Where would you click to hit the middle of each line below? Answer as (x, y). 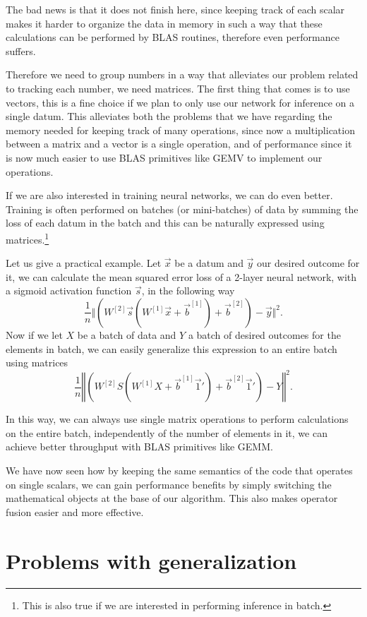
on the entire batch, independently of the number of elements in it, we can (167, 432)
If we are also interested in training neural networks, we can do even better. (169, 195)
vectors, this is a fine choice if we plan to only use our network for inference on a (180, 102)
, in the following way (188, 290)
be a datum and (209, 263)
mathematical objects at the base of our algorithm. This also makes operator (172, 498)
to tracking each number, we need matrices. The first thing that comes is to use (178, 88)
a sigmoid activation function (69, 290)
